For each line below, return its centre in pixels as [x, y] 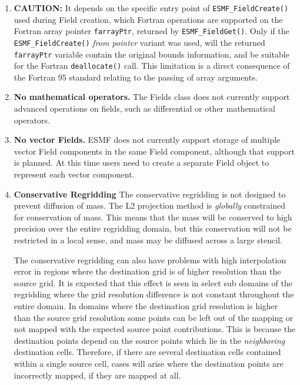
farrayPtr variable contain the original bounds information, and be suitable [151, 54]
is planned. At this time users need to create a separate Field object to [141, 163]
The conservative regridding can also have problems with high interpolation [150, 260]
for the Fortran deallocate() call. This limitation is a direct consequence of [152, 66]
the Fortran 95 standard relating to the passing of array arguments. [136, 77]
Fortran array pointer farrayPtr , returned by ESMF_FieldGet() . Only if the [151, 31]
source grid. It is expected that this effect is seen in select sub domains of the [153, 282]
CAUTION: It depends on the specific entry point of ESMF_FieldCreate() [151, 8]
